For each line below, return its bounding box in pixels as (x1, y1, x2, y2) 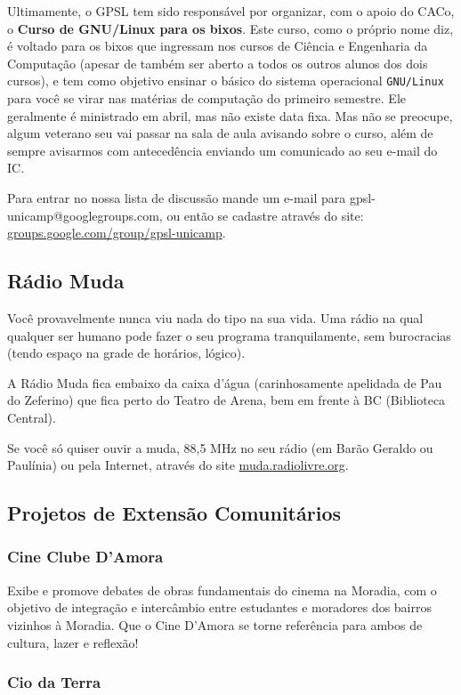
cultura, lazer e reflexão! (7, 633, 139, 651)
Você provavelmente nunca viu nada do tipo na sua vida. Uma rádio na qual (7, 308, 424, 327)
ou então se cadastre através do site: (166, 206, 364, 224)
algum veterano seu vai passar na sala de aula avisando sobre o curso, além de (7, 124, 433, 142)
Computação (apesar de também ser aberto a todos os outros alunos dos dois (7, 53, 428, 72)
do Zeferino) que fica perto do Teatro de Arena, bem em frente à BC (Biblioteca (7, 391, 446, 409)
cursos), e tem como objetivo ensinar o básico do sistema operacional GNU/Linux (7, 71, 444, 90)
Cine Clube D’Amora (7, 545, 164, 568)
